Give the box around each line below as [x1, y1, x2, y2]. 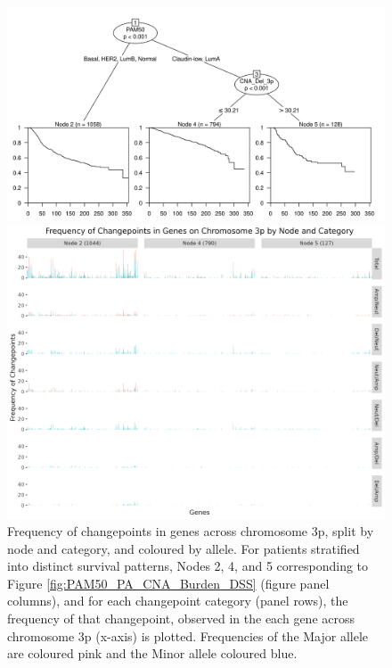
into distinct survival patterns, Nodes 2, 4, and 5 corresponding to [7, 557, 369, 575]
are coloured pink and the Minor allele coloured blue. [7, 644, 298, 663]
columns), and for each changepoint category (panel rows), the [7, 591, 348, 610]
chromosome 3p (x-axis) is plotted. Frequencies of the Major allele [7, 626, 369, 645]
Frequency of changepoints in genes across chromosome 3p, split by [7, 522, 374, 540]
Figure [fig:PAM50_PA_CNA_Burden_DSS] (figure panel [7, 573, 330, 592]
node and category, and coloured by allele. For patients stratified [7, 539, 360, 557]
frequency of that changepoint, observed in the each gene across [7, 609, 355, 628]
